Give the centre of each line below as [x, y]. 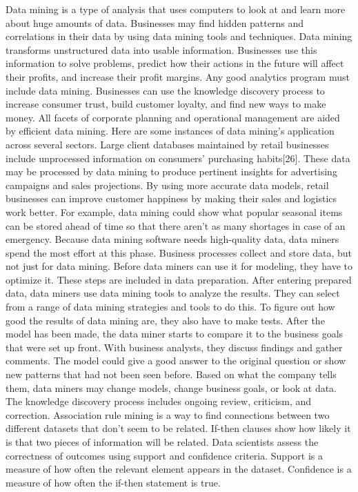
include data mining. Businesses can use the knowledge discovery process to [165, 90]
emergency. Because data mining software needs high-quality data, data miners [172, 239]
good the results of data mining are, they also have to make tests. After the [165, 320]
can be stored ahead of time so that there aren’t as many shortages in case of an [176, 225]
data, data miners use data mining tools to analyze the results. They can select [173, 293]
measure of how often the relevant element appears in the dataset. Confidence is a [179, 469]
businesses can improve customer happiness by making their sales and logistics [171, 198]
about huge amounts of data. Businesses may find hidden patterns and [155, 22]
